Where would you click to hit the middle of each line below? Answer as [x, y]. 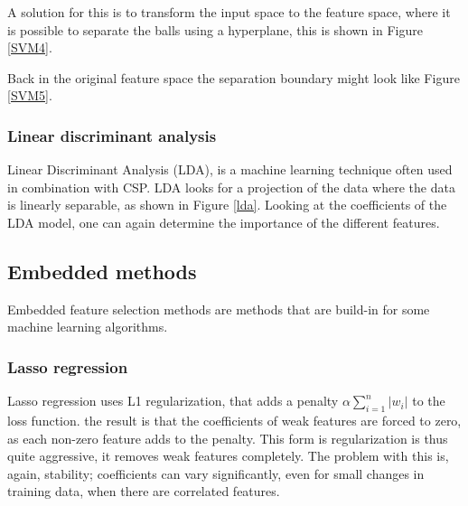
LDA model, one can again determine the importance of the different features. [224, 222]
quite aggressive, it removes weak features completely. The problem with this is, [228, 456]
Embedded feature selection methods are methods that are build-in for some [219, 309]
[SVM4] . [30, 47]
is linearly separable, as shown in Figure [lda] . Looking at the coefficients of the [227, 205]
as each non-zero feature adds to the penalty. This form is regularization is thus [228, 438]
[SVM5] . [30, 95]
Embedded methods [102, 271]
